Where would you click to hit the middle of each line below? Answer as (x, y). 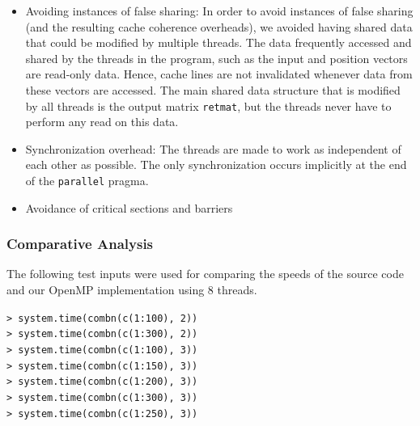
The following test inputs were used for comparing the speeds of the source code (205, 274)
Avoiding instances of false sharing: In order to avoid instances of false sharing (219, 11)
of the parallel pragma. (87, 180)
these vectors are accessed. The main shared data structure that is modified (213, 89)
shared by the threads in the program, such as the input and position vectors (216, 58)
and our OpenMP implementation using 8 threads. (132, 290)
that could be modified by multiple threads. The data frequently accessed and (218, 42)
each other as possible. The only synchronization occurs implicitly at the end (216, 164)
